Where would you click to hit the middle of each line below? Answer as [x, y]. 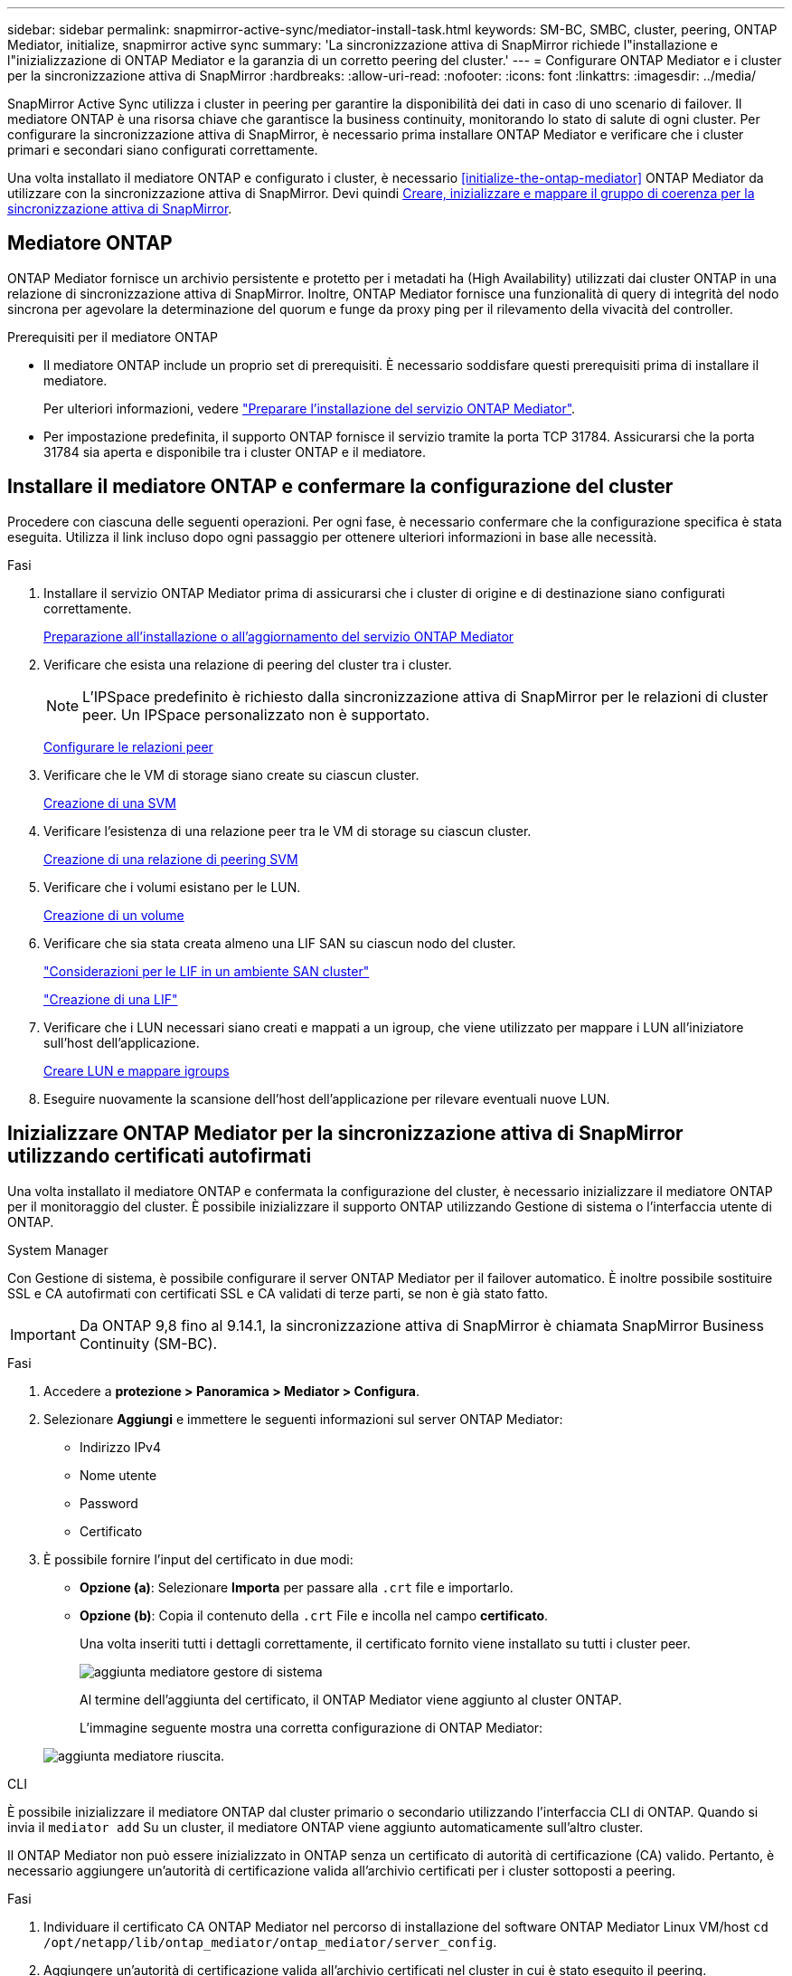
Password [109, 1503]
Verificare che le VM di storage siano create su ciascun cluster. [231, 774]
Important [43, 1334]
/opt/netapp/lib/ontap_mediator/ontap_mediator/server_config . [270, 1942]
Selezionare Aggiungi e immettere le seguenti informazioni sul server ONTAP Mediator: [303, 1419]
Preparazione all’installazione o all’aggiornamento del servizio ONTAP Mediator [279, 636]
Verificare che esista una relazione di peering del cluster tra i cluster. [248, 664]
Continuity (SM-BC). [148, 1343]
